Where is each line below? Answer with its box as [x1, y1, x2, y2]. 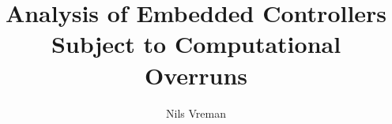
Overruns [144, 58, 248, 91]
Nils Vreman [166, 104, 226, 121]
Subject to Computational [51, 28, 341, 60]
